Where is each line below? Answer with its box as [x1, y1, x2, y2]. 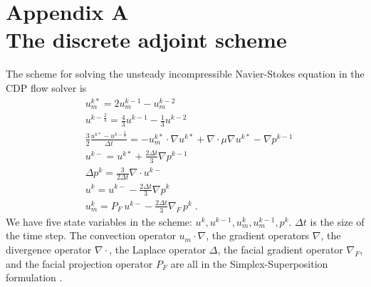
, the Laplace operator [109, 241, 207, 256]
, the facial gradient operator [217, 241, 343, 256]
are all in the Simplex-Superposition [170, 256, 328, 271]
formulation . [6, 270, 63, 285]
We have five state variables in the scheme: [6, 214, 192, 229]
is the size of [310, 214, 365, 229]
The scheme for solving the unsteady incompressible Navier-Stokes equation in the [6, 66, 365, 81]
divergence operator [6, 241, 92, 256]
